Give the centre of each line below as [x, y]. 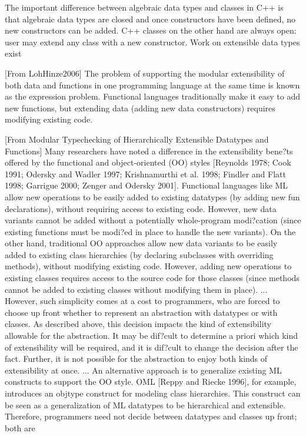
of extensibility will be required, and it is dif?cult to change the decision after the [152, 347]
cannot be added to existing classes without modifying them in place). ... [136, 289]
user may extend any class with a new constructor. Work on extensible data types [152, 42]
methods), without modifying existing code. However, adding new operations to [148, 266]
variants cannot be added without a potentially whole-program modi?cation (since [153, 220]
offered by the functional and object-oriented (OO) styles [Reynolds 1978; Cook [148, 162]
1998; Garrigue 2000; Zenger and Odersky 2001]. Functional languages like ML [147, 185]
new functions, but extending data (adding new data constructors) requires [140, 108]
